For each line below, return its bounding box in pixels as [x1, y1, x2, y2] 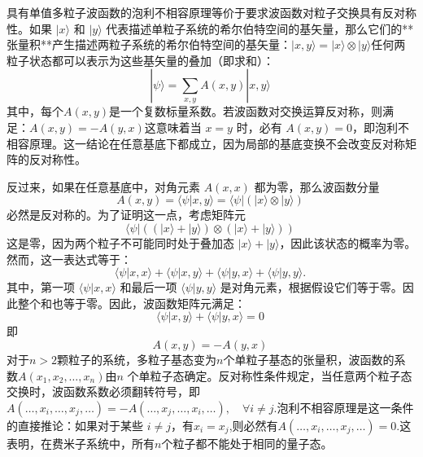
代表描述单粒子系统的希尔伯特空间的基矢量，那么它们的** [106, 20, 414, 37]
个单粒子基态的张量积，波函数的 [223, 350, 395, 367]
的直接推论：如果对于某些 [7, 416, 143, 433]
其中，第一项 [7, 279, 75, 296]
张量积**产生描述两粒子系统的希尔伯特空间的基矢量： [7, 36, 291, 53]
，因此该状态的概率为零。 [279, 234, 416, 251]
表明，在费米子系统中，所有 [7, 434, 155, 451]
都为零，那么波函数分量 [254, 178, 380, 195]
